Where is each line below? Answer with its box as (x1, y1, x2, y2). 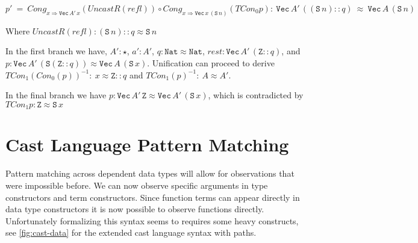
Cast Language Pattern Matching (5, 132, 289, 157)
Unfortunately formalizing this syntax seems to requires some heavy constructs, (5, 214, 299, 227)
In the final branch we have (5, 89, 107, 101)
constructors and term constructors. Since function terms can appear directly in (5, 191, 300, 203)
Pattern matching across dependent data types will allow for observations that (5, 167, 295, 180)
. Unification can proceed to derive (147, 57, 275, 69)
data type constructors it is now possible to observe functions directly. (5, 203, 264, 215)
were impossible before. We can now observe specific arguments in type (5, 179, 268, 191)
